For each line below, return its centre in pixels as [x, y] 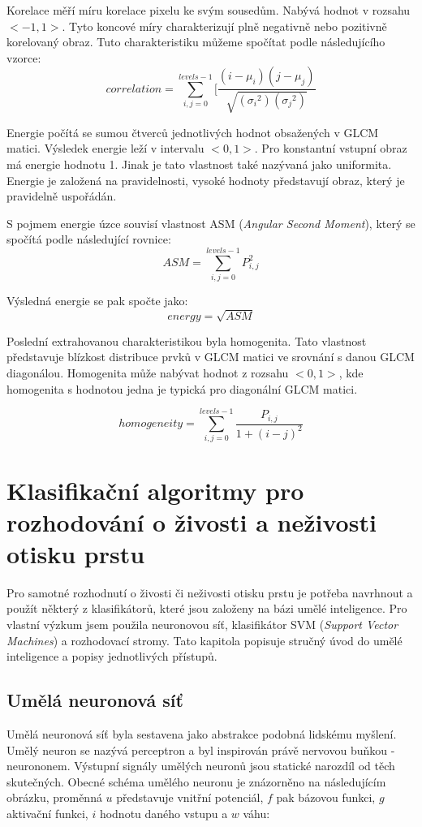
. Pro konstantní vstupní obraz [331, 148]
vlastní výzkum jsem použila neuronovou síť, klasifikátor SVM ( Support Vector [202, 625]
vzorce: [24, 57]
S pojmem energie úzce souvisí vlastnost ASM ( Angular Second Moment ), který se [211, 223]
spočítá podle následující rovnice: [89, 239]
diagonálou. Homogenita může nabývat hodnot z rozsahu [148, 373]
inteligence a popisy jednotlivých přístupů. [112, 656]
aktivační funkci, [47, 813]
